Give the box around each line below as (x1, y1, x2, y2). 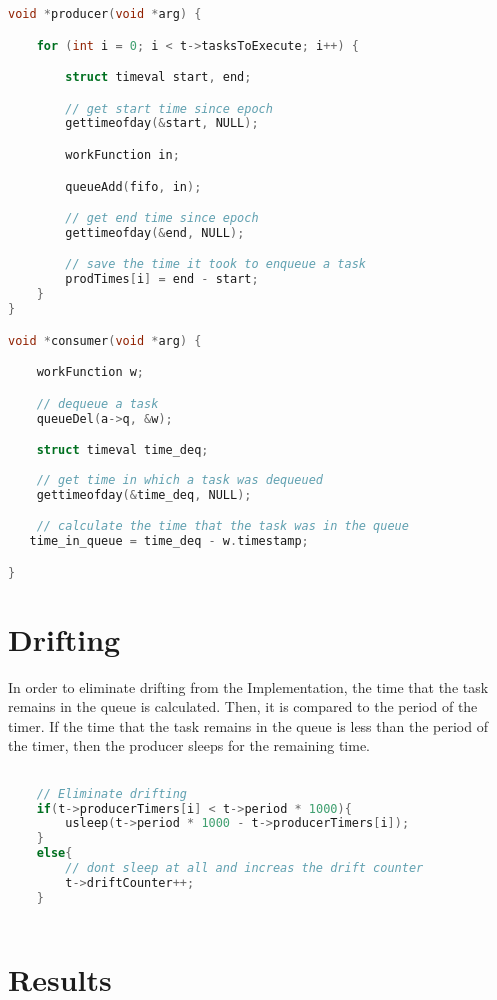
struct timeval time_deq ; (36, 443, 209, 458)
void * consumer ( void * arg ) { (8, 333, 202, 348)
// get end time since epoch (65, 211, 259, 226)
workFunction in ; (65, 148, 180, 162)
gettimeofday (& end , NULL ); (65, 225, 245, 240)
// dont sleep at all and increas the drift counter (65, 861, 424, 876)
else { (36, 846, 73, 861)
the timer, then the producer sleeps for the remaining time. (8, 735, 371, 756)
